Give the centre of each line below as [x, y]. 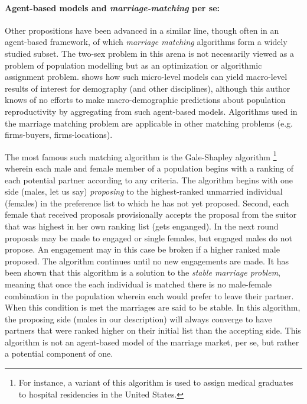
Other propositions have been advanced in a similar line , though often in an [142, 30]
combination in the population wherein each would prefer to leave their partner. [149, 295]
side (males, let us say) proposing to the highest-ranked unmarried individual [144, 191]
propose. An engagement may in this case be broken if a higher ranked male [142, 249]
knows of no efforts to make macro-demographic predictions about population [145, 100]
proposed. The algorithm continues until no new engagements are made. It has [147, 261]
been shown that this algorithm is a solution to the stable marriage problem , [143, 272]
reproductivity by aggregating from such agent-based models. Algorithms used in [151, 111]
